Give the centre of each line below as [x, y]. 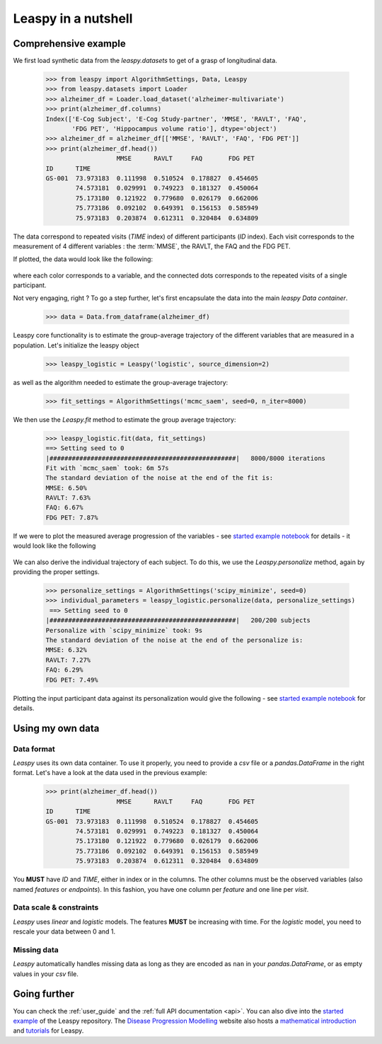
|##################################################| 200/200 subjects [178, 620]
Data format [34, 749]
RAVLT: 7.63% [68, 498]
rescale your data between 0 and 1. [64, 931]
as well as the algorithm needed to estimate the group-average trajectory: [121, 382]
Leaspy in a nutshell [73, 18]
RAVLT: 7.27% [68, 660]
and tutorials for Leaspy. [48, 1031]
